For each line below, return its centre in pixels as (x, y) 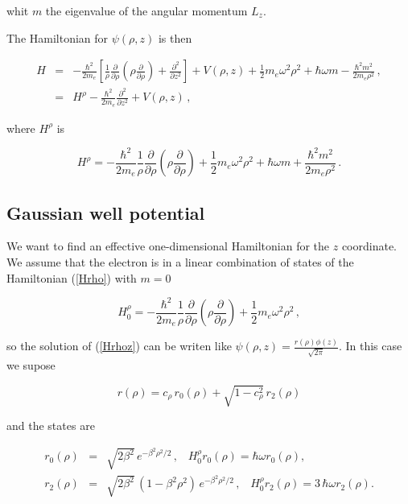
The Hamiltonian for (58, 37)
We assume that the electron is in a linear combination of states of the (180, 261)
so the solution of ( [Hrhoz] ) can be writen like (119, 346)
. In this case (370, 346)
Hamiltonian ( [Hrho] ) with (72, 277)
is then (175, 37)
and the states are (51, 426)
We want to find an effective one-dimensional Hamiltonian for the (168, 246)
